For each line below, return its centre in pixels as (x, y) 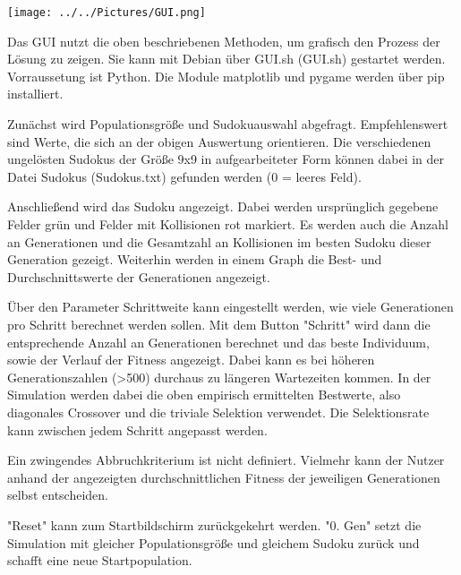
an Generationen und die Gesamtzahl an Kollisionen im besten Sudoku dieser (219, 241)
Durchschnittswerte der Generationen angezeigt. (139, 276)
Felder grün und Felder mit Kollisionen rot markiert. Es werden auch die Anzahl (228, 224)
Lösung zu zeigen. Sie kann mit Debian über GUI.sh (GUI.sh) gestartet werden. (226, 59)
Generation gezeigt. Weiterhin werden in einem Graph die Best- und (195, 259)
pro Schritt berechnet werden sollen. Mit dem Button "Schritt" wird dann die (219, 324)
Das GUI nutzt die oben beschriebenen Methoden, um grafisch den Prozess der (224, 41)
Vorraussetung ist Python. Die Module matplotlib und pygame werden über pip (226, 76)
